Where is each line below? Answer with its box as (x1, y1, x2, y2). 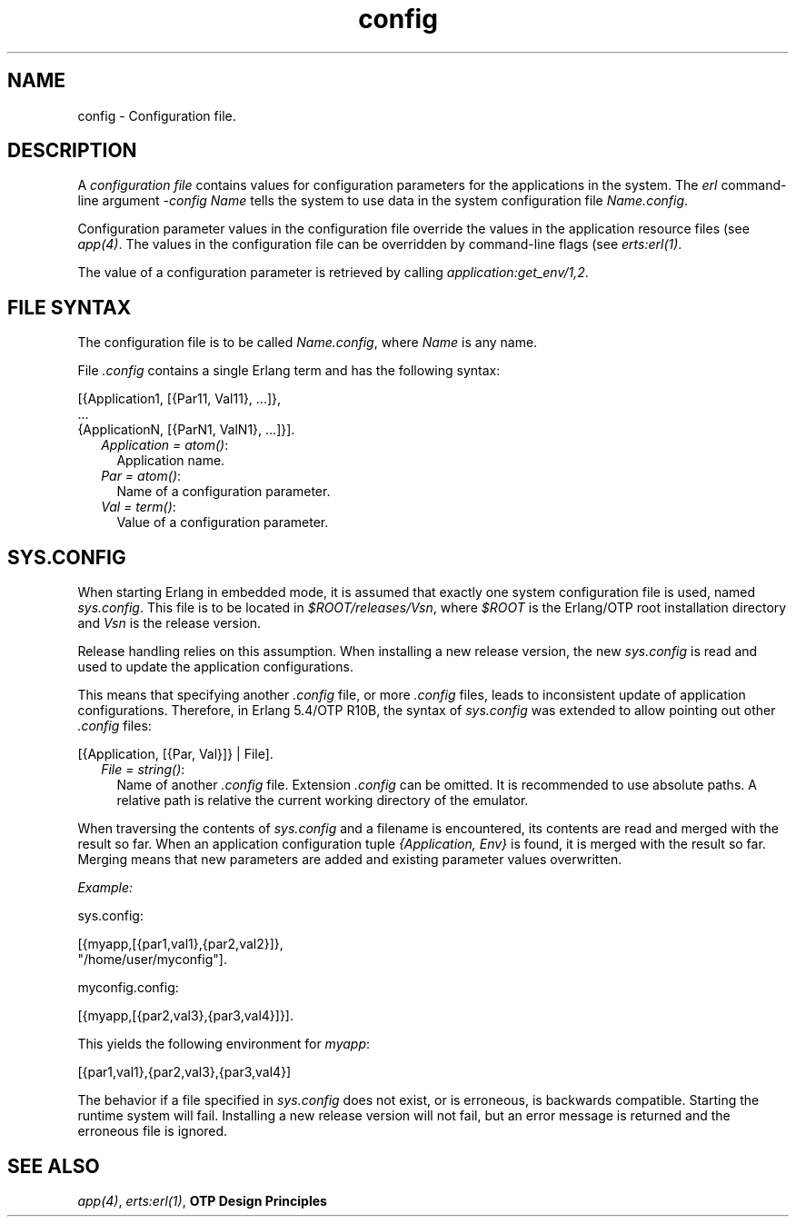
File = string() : (101, 761, 185, 778)
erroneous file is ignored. (77, 1123, 228, 1139)
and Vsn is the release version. (77, 615, 262, 632)
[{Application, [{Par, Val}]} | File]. (77, 746, 274, 762)
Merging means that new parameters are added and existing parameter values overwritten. (77, 851, 622, 868)
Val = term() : (101, 499, 176, 515)
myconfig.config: (77, 980, 179, 996)
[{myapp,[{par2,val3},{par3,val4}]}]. (77, 1008, 294, 1024)
